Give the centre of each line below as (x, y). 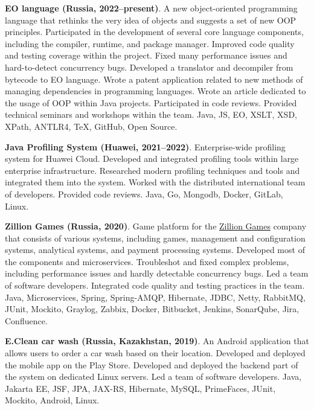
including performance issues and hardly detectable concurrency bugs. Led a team (157, 273)
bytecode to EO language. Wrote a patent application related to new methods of (154, 79)
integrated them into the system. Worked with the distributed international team (155, 182)
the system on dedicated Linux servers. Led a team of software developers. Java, (153, 376)
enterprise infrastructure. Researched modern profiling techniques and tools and (152, 170)
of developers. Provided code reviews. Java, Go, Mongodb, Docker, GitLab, (144, 194)
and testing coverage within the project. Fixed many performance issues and (146, 55)
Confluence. (26, 320)
